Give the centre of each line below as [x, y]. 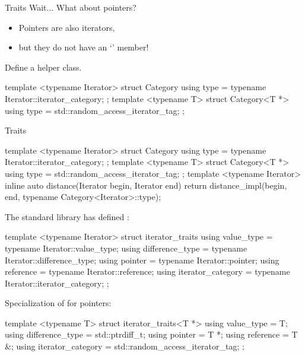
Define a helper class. [43, 67]
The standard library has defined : [67, 216]
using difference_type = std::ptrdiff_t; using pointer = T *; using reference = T [151, 334]
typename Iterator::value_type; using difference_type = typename [126, 248]
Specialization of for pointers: [58, 303]
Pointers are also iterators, [67, 27]
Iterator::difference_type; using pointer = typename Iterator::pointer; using [142, 260]
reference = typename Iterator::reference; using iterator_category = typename [147, 271]
